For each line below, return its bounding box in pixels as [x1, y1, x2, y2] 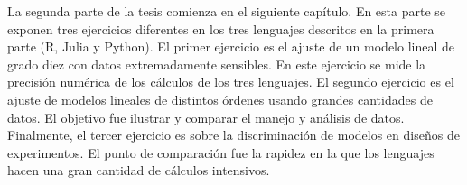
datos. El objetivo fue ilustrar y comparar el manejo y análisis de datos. [7, 107, 405, 126]
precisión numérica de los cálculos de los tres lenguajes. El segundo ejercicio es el [7, 72, 454, 91]
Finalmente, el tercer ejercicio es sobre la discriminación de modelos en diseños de [7, 125, 460, 144]
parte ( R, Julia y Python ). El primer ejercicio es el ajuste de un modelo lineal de [7, 37, 455, 56]
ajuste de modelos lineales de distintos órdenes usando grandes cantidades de [7, 89, 433, 108]
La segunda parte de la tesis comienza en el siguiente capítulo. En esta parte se [7, 2, 446, 20]
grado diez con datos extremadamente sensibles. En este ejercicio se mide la [7, 54, 426, 73]
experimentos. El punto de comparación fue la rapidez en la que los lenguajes [7, 143, 434, 162]
